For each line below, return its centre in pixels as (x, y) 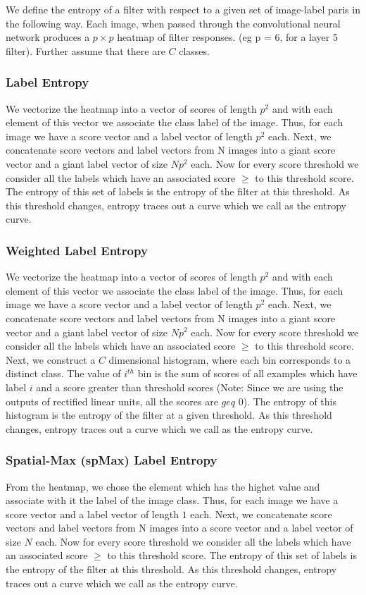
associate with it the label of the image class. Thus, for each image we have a (172, 500)
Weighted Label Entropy (77, 250)
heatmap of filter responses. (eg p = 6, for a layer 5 (227, 37)
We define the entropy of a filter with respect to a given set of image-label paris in (183, 9)
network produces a (48, 37)
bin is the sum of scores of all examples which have (247, 373)
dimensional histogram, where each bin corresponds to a (230, 359)
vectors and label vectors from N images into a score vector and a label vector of (179, 528)
